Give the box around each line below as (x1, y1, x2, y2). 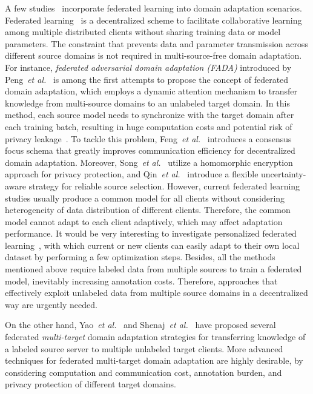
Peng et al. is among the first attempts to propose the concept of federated (5, 73, 289, 85)
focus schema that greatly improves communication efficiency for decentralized (5, 144, 295, 157)
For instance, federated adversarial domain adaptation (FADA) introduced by (5, 61, 292, 73)
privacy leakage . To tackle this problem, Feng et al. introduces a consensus (5, 132, 292, 145)
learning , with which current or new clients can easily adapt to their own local (5, 238, 300, 251)
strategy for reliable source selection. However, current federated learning (28, 179, 300, 192)
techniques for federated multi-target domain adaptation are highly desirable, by (5, 354, 303, 367)
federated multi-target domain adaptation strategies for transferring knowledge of (5, 330, 306, 343)
